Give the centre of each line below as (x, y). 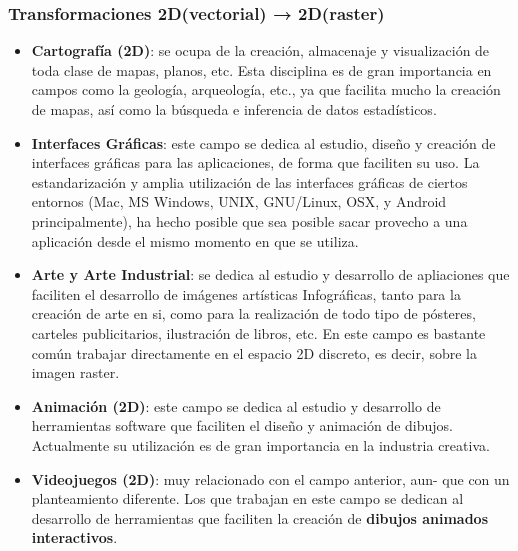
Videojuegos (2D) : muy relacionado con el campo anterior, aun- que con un (270, 478)
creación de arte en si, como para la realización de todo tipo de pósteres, (253, 313)
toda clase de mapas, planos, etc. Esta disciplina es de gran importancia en (261, 69)
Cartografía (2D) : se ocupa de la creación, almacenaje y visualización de (260, 50)
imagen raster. (75, 372)
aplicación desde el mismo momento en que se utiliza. (195, 240)
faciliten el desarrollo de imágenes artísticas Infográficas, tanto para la (246, 293)
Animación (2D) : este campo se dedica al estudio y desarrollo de (236, 405)
